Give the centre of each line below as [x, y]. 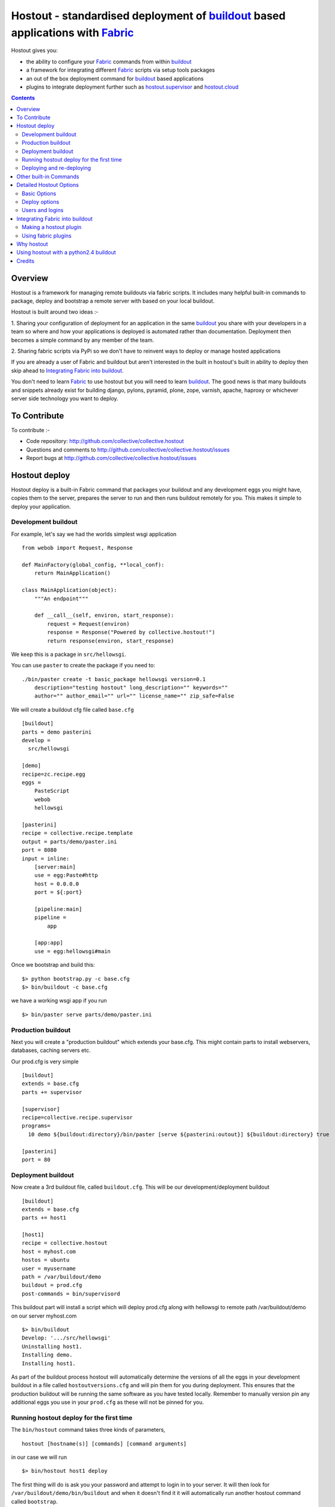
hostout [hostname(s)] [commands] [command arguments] [104, 1443]
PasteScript [52, 791]
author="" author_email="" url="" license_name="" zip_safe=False [134, 696]
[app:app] [48, 943]
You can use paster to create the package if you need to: [83, 665]
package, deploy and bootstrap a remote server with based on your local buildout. [113, 301]
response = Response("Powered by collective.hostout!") [131, 632]
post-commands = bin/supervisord [71, 1294]
